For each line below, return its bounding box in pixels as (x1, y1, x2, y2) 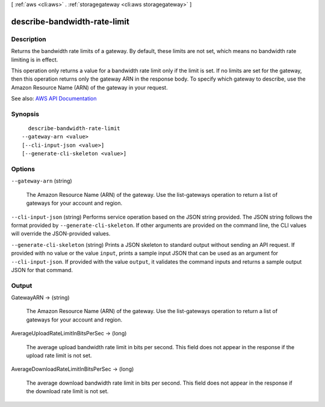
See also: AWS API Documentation (11, 95, 97, 102)
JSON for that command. (11, 266, 73, 273)
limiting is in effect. (11, 56, 58, 63)
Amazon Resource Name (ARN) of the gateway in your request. (11, 84, 168, 91)
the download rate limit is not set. (26, 388, 109, 395)
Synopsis (11, 110, 39, 118)
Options (11, 165, 36, 173)
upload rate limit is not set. (26, 352, 92, 359)
